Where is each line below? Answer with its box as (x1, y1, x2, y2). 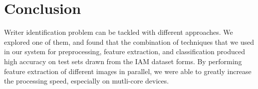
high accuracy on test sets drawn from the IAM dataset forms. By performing (4, 56, 242, 66)
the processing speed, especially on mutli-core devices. (4, 76, 169, 86)
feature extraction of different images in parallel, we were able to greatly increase (4, 66, 252, 76)
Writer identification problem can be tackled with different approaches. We (4, 27, 233, 37)
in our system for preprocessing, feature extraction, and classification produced (4, 46, 245, 57)
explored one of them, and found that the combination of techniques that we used (4, 36, 255, 47)
